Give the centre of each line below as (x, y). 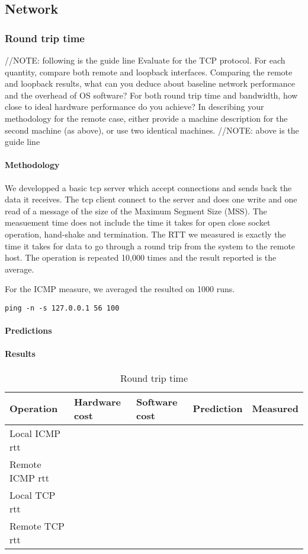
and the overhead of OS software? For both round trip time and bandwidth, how (151, 95)
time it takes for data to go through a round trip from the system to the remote (150, 246)
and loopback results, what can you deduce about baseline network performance (150, 83)
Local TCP (33, 495)
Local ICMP (35, 433)
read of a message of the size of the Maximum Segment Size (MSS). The (136, 210)
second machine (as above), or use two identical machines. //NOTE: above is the (152, 130)
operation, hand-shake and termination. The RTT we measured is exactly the (145, 234)
